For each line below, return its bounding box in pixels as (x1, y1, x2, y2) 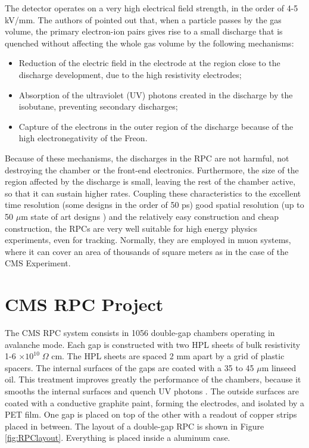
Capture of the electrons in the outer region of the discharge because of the (18, 120, 294, 132)
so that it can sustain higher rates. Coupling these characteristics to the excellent (5, 186, 301, 199)
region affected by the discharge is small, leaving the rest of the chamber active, (5, 175, 296, 188)
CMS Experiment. (5, 257, 71, 269)
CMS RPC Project (5, 292, 164, 316)
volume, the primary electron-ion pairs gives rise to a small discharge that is (5, 25, 283, 38)
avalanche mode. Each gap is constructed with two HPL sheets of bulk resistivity (5, 338, 301, 350)
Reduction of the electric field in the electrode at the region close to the (18, 57, 280, 69)
